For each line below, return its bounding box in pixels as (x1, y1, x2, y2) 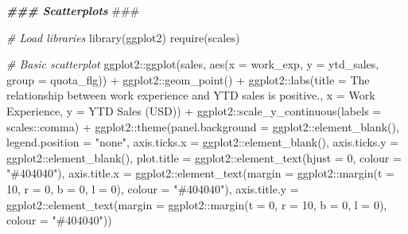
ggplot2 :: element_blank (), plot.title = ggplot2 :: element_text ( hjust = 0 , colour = (6, 149, 402, 166)
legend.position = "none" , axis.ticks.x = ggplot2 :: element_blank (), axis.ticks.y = (6, 134, 399, 150)
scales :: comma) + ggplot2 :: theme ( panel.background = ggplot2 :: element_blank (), (6, 118, 399, 135)
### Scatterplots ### (6, 2, 140, 18)
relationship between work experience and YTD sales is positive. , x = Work (6, 87, 375, 103)
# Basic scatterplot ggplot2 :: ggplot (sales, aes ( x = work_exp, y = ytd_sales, (6, 56, 379, 72)
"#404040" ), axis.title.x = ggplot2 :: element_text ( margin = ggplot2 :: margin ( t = (6, 165, 394, 181)
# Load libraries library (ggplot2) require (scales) (6, 29, 240, 45)
